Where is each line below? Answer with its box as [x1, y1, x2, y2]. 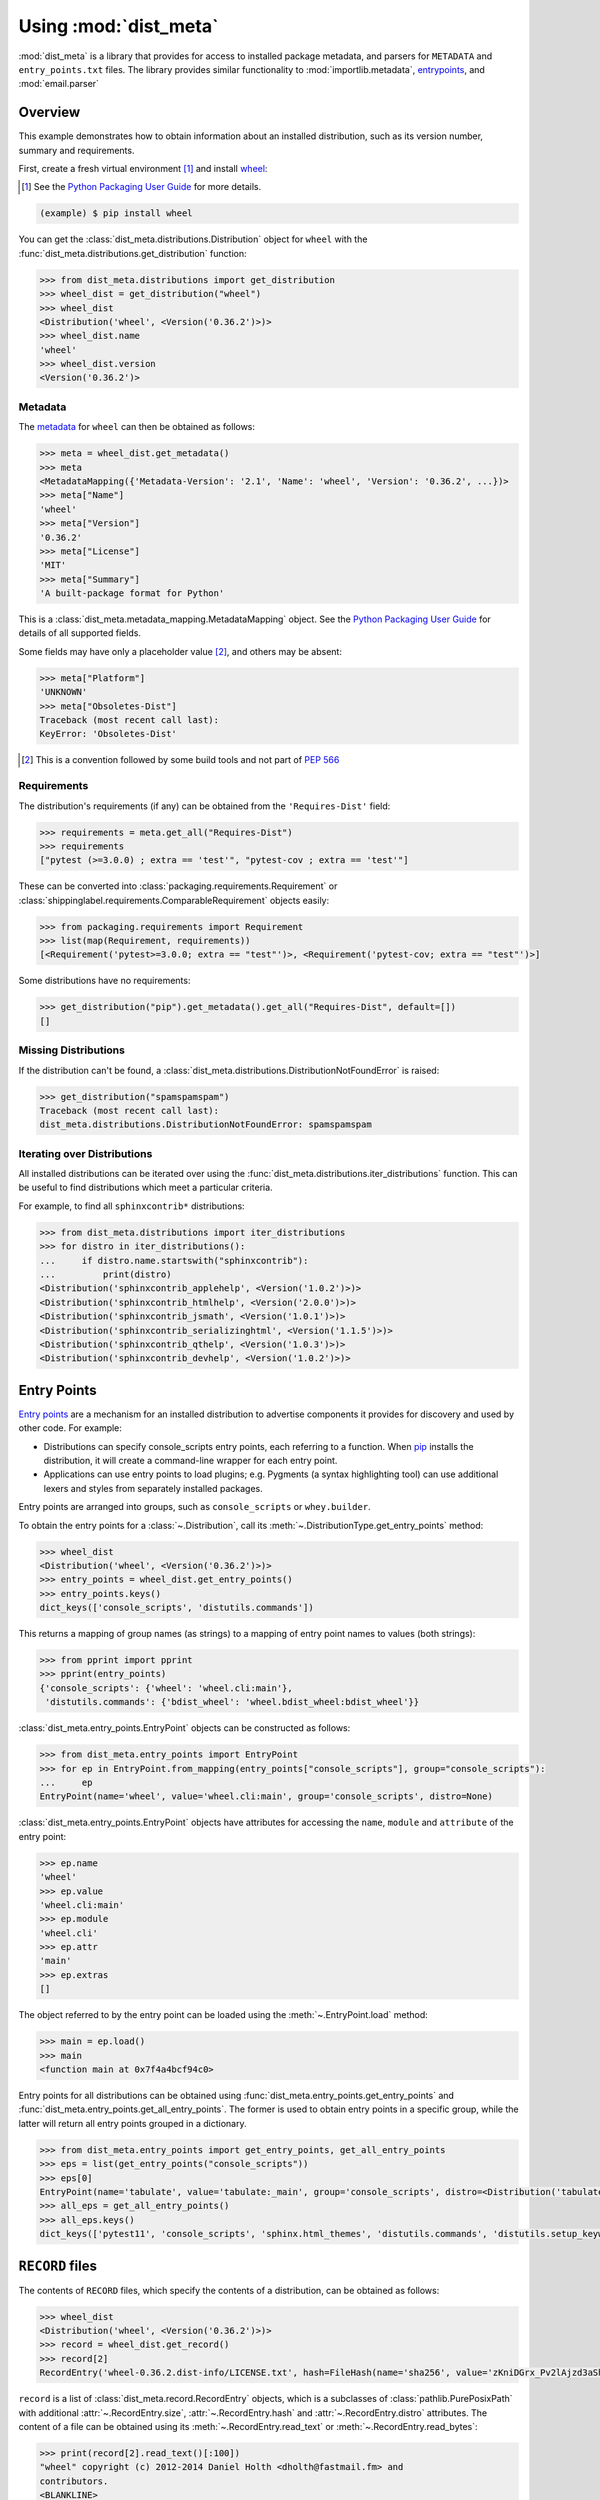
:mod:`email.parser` [18, 78, 100, 90]
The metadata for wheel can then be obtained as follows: [18, 421, 255, 433]
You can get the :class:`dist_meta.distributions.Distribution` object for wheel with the [18, 233, 368, 245]
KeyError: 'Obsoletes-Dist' [39, 728, 177, 740]
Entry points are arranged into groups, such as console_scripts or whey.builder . [18, 1501, 371, 1513]
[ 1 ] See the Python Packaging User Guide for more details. [21, 181, 262, 193]
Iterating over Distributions [18, 1146, 153, 1160]
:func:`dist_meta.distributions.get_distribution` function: [18, 247, 247, 259]
